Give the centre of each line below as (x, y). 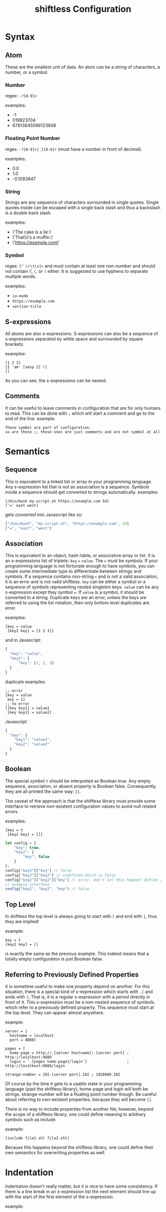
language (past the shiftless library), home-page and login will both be (77, 1089)
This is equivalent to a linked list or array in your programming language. (79, 481)
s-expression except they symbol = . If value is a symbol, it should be (75, 592)
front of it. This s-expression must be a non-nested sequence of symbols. (80, 1002)
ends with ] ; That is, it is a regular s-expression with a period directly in (78, 996)
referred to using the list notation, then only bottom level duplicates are (77, 603)
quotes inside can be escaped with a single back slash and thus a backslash (83, 207)
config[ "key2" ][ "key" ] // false (38, 870)
